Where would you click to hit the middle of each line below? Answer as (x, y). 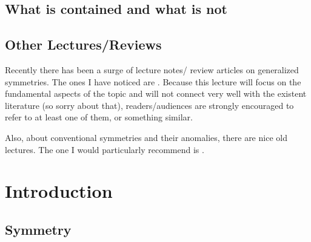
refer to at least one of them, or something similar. (99, 117)
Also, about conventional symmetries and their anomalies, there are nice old (146, 137)
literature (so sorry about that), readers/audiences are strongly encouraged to (149, 105)
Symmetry (38, 229)
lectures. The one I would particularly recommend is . (105, 149)
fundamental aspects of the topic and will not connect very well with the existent (156, 93)
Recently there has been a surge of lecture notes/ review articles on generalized (152, 69)
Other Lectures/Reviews (83, 44)
